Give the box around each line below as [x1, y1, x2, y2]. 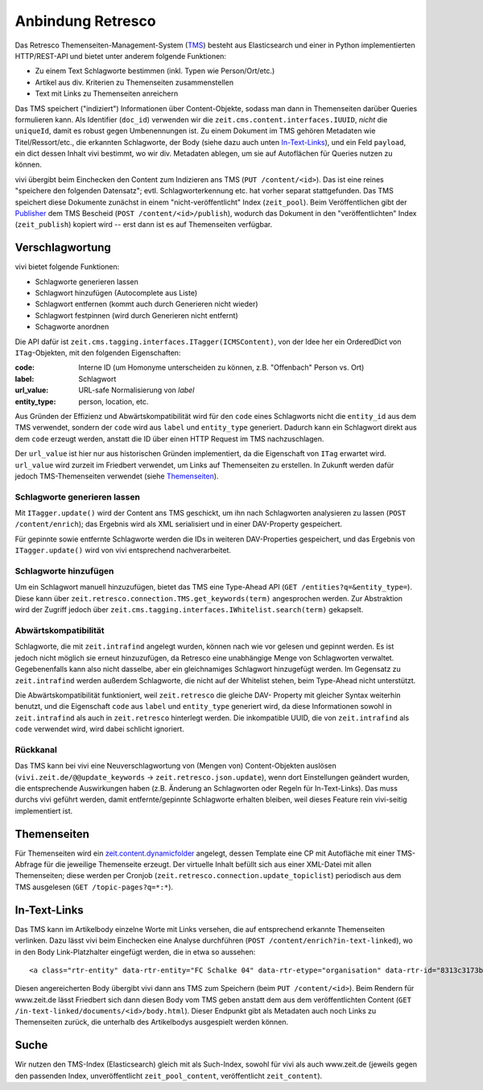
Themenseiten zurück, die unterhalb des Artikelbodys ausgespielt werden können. [14, 1017, 289, 1027]
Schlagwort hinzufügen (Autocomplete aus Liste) [35, 288, 197, 298]
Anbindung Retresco [14, 12, 156, 30]
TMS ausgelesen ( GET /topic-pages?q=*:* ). [14, 882, 173, 892]
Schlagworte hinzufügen [14, 566, 114, 577]
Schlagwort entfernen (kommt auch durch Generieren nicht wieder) [35, 299, 258, 309]
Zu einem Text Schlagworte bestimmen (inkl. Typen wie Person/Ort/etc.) [35, 66, 275, 76]
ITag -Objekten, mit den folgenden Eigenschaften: [14, 348, 181, 358]
